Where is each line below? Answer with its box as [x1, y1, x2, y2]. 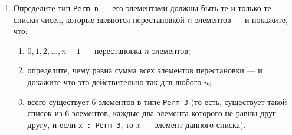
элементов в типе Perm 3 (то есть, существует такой [99, 95, 287, 107]
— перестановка [83, 44, 142, 56]
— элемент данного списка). [143, 118, 246, 130]
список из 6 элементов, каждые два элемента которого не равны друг [27, 107, 276, 119]
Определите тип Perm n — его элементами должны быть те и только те [13, 2, 271, 14]
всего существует [27, 95, 89, 107]
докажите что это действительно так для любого [27, 76, 202, 88]
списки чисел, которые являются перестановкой [13, 13, 185, 25]
